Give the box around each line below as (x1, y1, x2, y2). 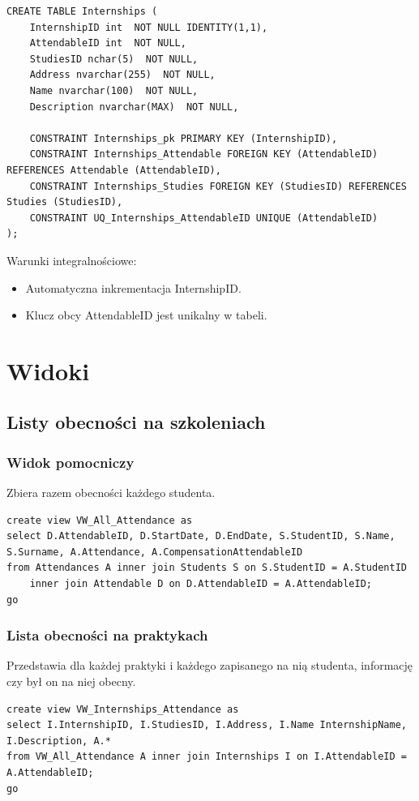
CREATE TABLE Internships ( (6, 6, 158, 17)
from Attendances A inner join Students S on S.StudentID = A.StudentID (6, 562, 407, 574)
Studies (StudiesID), (6, 196, 123, 208)
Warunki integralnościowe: (6, 251, 137, 268)
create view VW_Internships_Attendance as (6, 703, 239, 715)
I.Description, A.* (6, 735, 111, 747)
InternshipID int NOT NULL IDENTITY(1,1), (29, 21, 268, 33)
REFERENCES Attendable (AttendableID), (6, 164, 221, 176)
